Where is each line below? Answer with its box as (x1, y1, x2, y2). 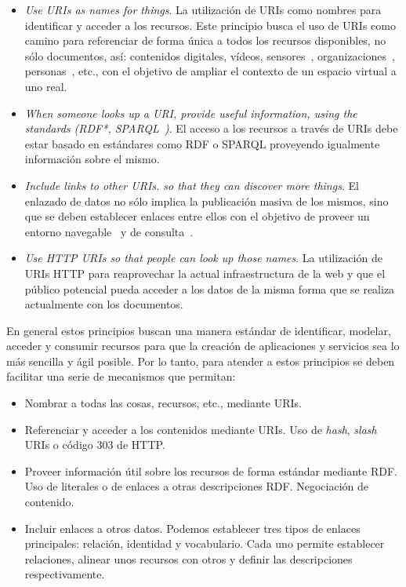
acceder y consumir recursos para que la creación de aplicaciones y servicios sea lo (6, 337, 400, 354)
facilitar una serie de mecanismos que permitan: (6, 368, 236, 385)
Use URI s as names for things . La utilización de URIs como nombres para (24, 2, 382, 17)
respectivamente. (24, 566, 105, 582)
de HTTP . (117, 436, 165, 453)
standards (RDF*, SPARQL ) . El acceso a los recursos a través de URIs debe (24, 120, 398, 137)
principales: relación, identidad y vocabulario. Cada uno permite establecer (24, 535, 385, 552)
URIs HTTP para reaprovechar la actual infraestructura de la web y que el (24, 264, 386, 281)
